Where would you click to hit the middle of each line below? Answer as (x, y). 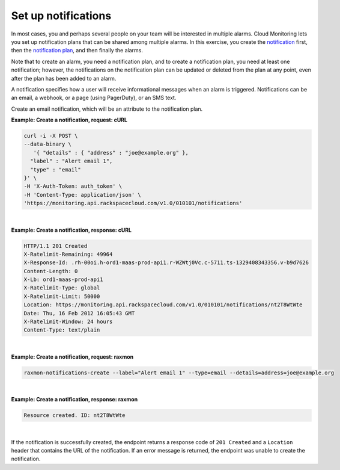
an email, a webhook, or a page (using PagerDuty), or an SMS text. (94, 98)
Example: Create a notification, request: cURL (69, 120)
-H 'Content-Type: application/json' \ (82, 195)
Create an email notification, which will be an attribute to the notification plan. (107, 109)
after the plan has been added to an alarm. (64, 78)
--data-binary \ (48, 144)
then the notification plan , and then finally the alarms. (77, 51)
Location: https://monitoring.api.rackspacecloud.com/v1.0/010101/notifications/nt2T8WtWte (163, 305)
